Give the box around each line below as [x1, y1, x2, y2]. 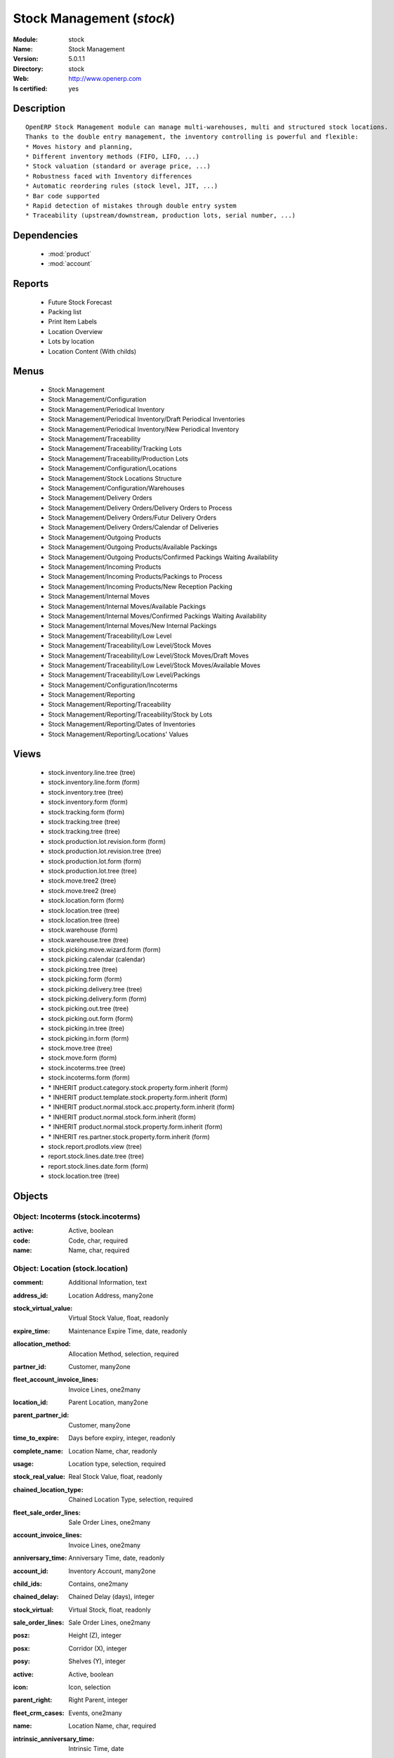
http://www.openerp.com [68, 75, 142, 83]
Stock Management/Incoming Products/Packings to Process [48, 572, 223, 581]
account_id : [13, 1567, 48, 1575]
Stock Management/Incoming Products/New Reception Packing [48, 582, 232, 591]
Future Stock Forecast [48, 297, 112, 306]
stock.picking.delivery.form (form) [48, 995, 147, 1003]
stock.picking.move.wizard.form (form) [48, 946, 162, 954]
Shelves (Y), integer [68, 1657, 126, 1666]
